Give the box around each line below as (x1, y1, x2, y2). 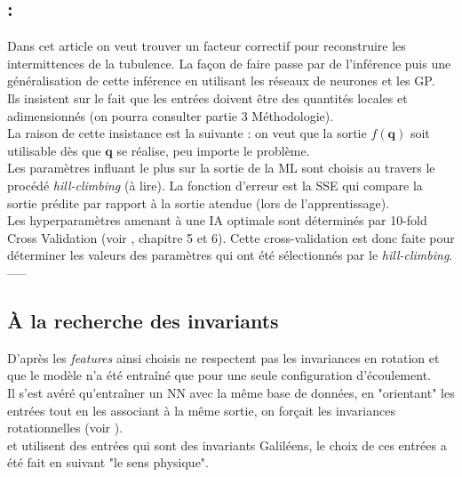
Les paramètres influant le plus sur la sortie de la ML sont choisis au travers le (7, 158, 435, 177)
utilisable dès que (7, 141, 101, 159)
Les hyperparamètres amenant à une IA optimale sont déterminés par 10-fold (7, 211, 427, 230)
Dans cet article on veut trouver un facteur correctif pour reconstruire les (7, 36, 406, 55)
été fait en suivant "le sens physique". (7, 453, 209, 472)
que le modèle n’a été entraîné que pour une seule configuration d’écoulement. (7, 366, 431, 384)
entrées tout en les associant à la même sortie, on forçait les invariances (7, 400, 395, 419)
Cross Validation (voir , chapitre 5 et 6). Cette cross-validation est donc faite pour (7, 228, 455, 247)
